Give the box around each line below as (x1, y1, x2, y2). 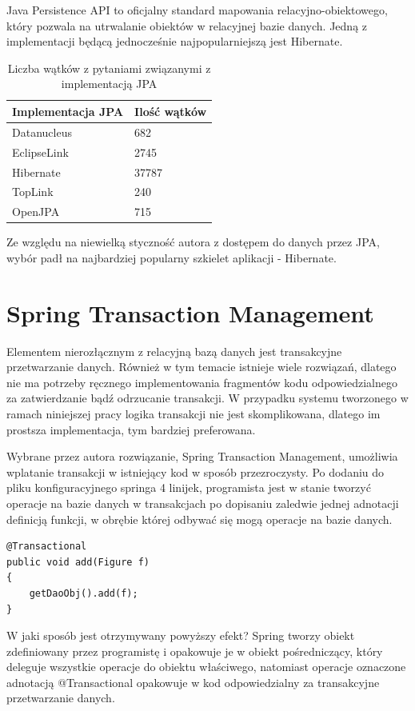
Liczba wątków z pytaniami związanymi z (7, 59, 211, 76)
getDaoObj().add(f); (29, 587, 138, 599)
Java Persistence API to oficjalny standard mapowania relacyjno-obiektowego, (6, 2, 388, 18)
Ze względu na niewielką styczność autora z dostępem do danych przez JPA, (6, 234, 380, 250)
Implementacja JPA (12, 102, 124, 119)
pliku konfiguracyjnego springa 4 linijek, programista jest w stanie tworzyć (6, 479, 371, 496)
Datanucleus (12, 123, 72, 140)
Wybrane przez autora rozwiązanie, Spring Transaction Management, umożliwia (6, 448, 398, 465)
